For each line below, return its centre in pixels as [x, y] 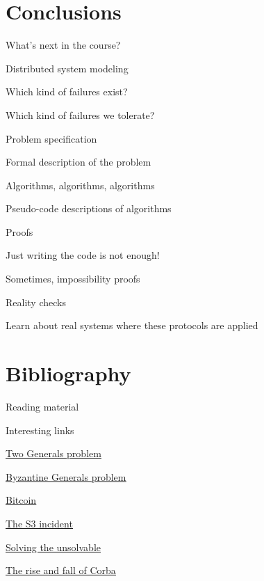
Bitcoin [21, 500]
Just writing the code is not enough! [83, 255]
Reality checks [36, 302]
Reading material [42, 406]
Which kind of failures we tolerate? [80, 114]
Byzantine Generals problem [66, 476]
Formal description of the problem [79, 162]
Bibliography [68, 373]
